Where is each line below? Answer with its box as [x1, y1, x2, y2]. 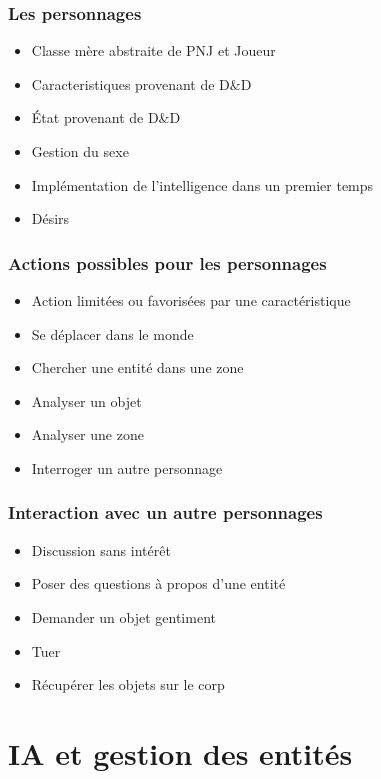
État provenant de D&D [31, 107, 181, 128]
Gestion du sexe [31, 141, 129, 161]
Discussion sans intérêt [31, 539, 171, 560]
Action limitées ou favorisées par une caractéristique [31, 290, 351, 310]
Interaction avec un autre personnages [8, 500, 323, 525]
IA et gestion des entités [8, 732, 353, 773]
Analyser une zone [31, 424, 144, 445]
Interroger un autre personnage [31, 457, 223, 478]
